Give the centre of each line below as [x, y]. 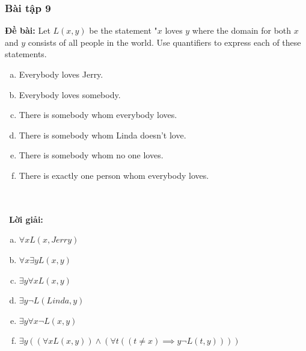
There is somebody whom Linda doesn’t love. [103, 135]
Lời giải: [26, 219]
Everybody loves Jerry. [61, 74]
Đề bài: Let [28, 30]
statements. [26, 54]
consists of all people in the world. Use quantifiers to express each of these [164, 42]
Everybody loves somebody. [70, 94]
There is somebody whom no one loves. [91, 155]
